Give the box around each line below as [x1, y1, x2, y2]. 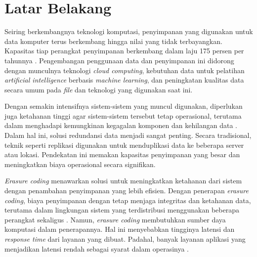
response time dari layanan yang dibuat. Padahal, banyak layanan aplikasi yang [4, 234, 246, 244]
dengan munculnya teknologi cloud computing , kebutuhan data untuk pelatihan [4, 65, 245, 75]
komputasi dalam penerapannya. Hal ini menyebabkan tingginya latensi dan [4, 224, 235, 234]
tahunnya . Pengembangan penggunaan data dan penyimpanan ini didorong [4, 55, 234, 65]
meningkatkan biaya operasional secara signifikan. [4, 159, 156, 169]
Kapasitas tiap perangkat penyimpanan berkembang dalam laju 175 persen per [4, 45, 244, 56]
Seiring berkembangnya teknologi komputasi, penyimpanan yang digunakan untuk [4, 26, 253, 37]
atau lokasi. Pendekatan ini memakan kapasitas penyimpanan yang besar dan [4, 149, 240, 160]
